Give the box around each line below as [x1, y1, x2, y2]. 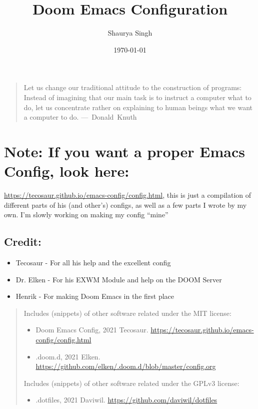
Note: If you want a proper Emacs [4, 141, 245, 161]
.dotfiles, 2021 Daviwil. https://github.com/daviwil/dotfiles [35, 394, 217, 405]
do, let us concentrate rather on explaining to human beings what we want [23, 102, 253, 112]
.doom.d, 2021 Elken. [35, 351, 100, 361]
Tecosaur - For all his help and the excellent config [15, 257, 171, 267]
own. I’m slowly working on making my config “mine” [4, 209, 168, 220]
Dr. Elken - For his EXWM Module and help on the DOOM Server [15, 274, 222, 284]
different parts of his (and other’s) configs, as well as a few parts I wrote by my [4, 199, 247, 210]
